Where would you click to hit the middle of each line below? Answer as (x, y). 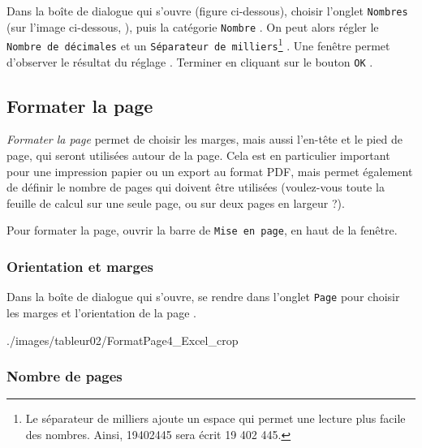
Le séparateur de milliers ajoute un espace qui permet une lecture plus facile (215, 418)
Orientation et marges (80, 267)
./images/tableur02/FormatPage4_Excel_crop (123, 340)
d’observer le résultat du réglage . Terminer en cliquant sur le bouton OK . (190, 61)
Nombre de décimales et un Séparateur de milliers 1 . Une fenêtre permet (198, 44)
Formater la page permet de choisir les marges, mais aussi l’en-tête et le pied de (205, 139)
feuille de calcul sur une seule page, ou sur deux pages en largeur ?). (176, 202)
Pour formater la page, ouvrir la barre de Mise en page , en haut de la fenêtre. (202, 230)
